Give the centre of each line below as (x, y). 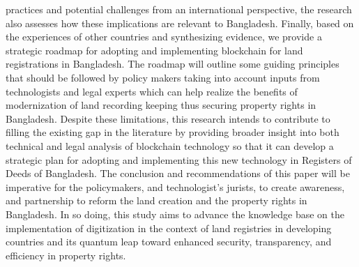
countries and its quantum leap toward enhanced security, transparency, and (169, 242)
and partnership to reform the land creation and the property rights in (156, 200)
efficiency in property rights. (66, 255)
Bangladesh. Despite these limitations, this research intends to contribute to (168, 118)
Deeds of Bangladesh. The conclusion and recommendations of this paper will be (178, 173)
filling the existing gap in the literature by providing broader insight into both (173, 132)
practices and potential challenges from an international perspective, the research (179, 9)
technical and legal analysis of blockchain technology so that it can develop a (170, 145)
